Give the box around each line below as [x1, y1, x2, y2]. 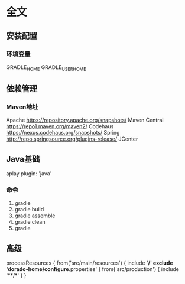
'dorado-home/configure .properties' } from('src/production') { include [6, 266, 179, 273]
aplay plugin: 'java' [6, 170, 52, 177]
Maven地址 [6, 103, 38, 111]
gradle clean [14, 218, 46, 226]
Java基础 [6, 154, 40, 164]
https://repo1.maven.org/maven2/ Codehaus [6, 123, 114, 130]
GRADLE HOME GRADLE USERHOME [6, 63, 86, 72]
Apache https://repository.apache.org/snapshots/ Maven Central [6, 116, 164, 124]
